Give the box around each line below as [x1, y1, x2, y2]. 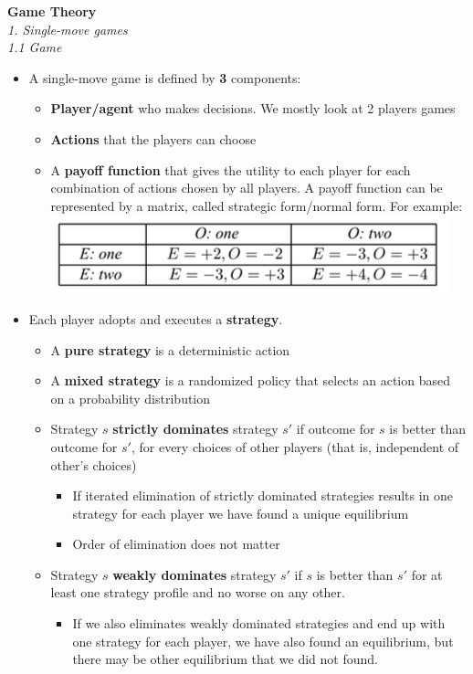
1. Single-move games [7, 19, 128, 38]
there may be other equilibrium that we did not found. [72, 649, 378, 669]
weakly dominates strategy [112, 564, 277, 584]
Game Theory [7, 2, 97, 20]
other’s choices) [50, 455, 137, 474]
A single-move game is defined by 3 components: [28, 68, 301, 87]
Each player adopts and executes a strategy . [28, 309, 283, 328]
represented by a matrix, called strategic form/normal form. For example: [50, 195, 463, 215]
